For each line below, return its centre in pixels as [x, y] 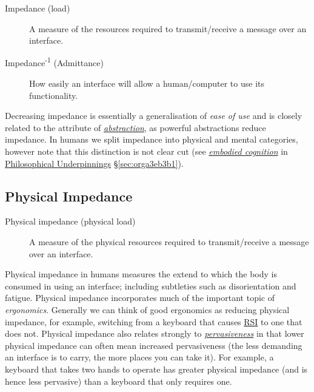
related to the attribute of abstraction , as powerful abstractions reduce [135, 127]
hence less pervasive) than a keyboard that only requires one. [119, 381]
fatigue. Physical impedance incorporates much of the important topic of [140, 298]
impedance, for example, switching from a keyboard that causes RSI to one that [154, 321]
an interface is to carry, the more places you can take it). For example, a [139, 357]
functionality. [54, 95]
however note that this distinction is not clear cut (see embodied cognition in [146, 151]
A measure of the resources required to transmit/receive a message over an [168, 28]
